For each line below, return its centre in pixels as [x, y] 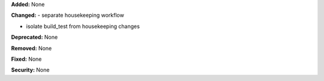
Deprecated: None [34, 37]
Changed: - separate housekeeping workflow [67, 15]
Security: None [30, 70]
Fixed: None [26, 59]
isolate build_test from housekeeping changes [83, 26]
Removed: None [31, 48]
